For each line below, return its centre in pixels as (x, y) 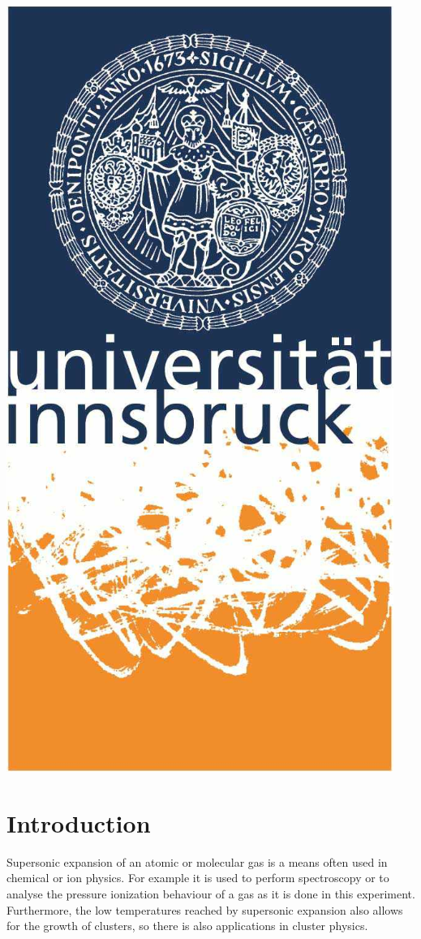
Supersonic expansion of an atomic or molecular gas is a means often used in (197, 861)
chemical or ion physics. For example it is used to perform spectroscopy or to (198, 878)
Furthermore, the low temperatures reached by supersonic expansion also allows (205, 909)
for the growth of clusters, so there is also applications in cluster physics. (187, 926)
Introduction (79, 822)
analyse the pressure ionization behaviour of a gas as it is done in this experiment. (211, 893)
